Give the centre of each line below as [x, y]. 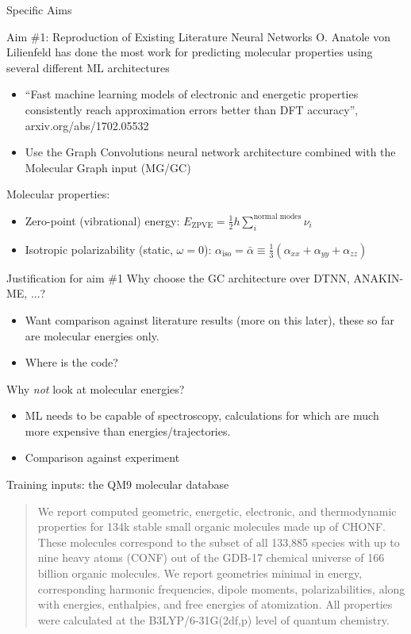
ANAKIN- [378, 277]
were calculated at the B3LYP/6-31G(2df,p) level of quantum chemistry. [213, 619]
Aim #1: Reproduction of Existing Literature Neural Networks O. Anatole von [198, 36]
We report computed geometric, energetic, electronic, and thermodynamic [217, 511]
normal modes [277, 217]
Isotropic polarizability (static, [99, 249]
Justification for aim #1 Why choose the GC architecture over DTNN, [178, 277]
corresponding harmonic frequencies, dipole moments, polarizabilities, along [221, 588]
